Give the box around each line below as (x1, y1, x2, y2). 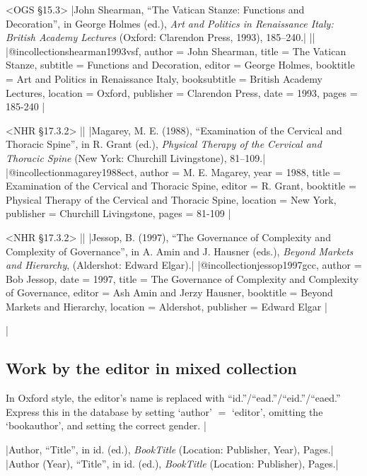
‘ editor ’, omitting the (231, 404, 323, 419)
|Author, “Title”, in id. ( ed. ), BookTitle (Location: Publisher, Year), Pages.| (6, 442, 334, 457)
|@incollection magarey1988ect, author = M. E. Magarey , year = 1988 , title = (6, 164, 341, 179)
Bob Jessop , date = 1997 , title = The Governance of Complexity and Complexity (6, 271, 359, 286)
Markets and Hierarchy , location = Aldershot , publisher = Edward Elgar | (6, 298, 327, 313)
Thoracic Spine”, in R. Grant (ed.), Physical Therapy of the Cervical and (6, 137, 322, 151)
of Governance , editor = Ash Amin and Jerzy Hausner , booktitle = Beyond (6, 285, 333, 300)
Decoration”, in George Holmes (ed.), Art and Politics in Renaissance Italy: (6, 16, 334, 30)
